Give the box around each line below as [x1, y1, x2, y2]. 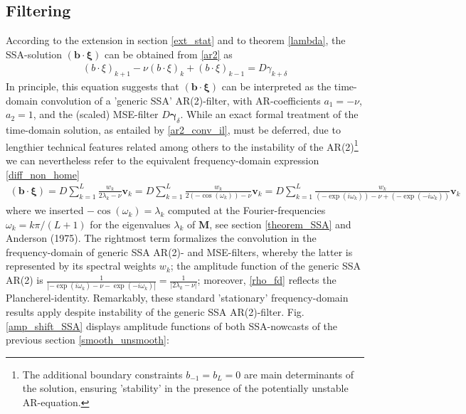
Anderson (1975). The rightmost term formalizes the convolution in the [6, 230, 317, 245]
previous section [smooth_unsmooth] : [6, 332, 169, 347]
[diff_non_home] [6, 166, 80, 181]
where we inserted [6, 203, 84, 218]
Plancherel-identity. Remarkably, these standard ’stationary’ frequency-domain [6, 290, 349, 305]
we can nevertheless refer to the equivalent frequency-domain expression [6, 153, 319, 168]
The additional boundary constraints [22, 366, 183, 381]
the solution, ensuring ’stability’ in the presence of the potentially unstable [22, 381, 349, 396]
